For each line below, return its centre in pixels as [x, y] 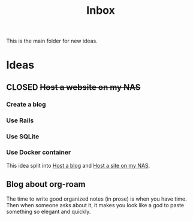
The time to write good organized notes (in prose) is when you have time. [96, 199]
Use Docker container [39, 152]
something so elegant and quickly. [49, 211]
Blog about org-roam [46, 184]
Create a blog [26, 104]
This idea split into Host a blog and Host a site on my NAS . [78, 165]
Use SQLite [23, 137]
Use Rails [20, 120]
